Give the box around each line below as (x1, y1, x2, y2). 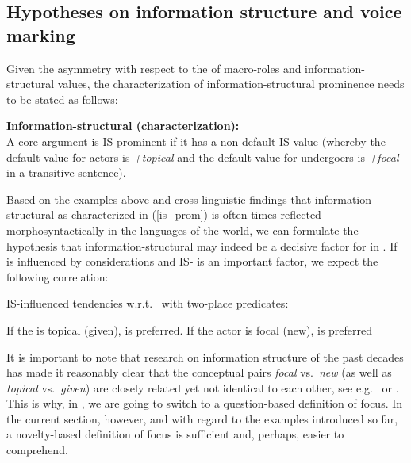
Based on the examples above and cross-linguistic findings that (6, 190, 312, 207)
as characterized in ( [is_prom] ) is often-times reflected (57, 206, 321, 223)
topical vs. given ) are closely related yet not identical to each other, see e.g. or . (6, 379, 399, 396)
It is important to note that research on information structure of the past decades (6, 348, 404, 365)
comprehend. (6, 442, 68, 458)
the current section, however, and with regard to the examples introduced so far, (6, 410, 398, 427)
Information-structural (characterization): (6, 117, 240, 134)
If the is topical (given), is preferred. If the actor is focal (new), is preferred (6, 321, 373, 338)
